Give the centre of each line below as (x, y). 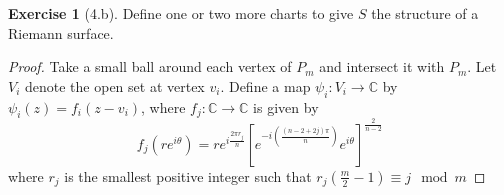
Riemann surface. (61, 32)
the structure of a (425, 13)
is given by (286, 106)
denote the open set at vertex (115, 85)
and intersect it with (382, 66)
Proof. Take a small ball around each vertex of (150, 66)
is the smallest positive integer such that (188, 175)
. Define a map (265, 85)
